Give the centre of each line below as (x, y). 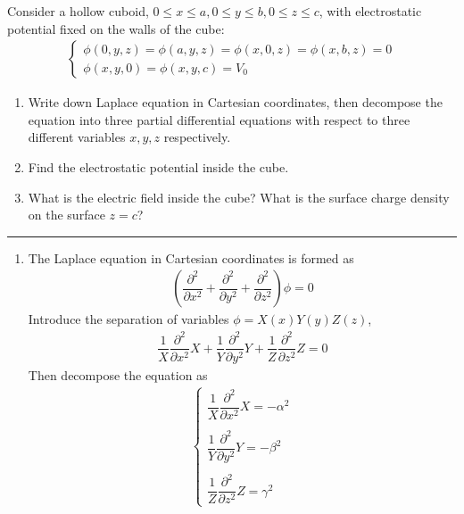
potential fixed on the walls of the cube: (116, 28)
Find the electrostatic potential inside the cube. (158, 167)
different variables (77, 137)
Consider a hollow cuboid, (78, 11)
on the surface (66, 215)
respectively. (197, 137)
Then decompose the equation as (118, 374)
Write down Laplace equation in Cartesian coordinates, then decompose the (235, 102)
